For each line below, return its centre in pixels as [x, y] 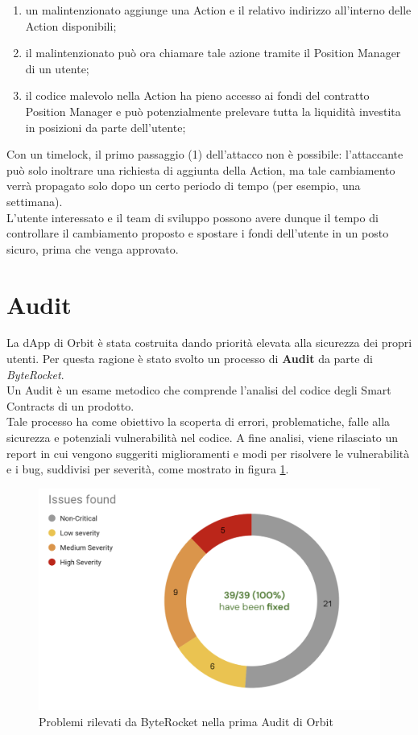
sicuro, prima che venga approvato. [93, 248]
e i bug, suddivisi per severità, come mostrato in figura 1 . [148, 469]
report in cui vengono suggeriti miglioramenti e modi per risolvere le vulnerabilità [208, 453]
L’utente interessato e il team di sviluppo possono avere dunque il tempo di [192, 217]
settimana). [35, 201]
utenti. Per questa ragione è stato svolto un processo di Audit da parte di [190, 359]
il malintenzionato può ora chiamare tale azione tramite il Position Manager [213, 53]
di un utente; [57, 68]
